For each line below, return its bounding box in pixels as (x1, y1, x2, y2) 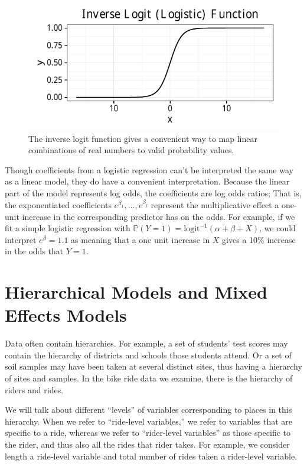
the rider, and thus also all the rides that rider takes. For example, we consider (5, 438, 290, 451)
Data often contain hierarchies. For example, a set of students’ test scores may (5, 337, 288, 350)
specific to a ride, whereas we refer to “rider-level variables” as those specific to (5, 426, 291, 439)
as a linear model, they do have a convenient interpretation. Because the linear (5, 175, 290, 187)
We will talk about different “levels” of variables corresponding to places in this (5, 403, 292, 416)
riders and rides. (5, 383, 64, 396)
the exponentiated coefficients (5, 199, 112, 211)
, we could (259, 222, 296, 234)
